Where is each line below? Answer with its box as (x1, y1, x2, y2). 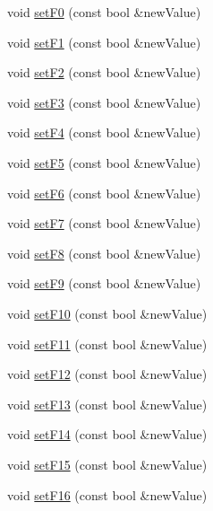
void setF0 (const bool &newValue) (7, 3, 201, 21)
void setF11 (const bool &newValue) (7, 334, 208, 353)
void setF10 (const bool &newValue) (7, 304, 208, 322)
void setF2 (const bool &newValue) (7, 63, 201, 82)
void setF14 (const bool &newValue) (7, 425, 208, 444)
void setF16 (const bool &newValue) (7, 485, 208, 504)
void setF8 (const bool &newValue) (7, 243, 201, 262)
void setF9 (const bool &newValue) (7, 274, 201, 293)
